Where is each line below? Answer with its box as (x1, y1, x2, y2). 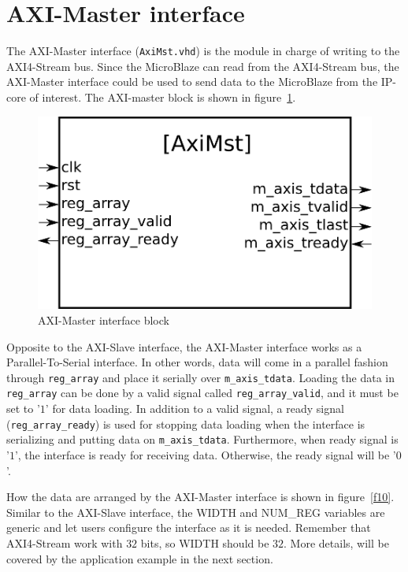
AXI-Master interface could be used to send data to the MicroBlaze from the (6, 73, 378, 90)
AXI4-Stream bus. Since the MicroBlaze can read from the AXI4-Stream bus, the (6, 58, 399, 74)
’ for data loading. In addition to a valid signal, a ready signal (45, 400, 344, 417)
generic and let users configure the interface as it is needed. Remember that (6, 519, 371, 536)
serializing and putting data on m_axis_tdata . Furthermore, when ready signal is (6, 431, 399, 448)
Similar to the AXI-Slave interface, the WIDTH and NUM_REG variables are (6, 503, 385, 520)
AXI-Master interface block (38, 312, 169, 328)
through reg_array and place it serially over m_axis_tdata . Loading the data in (6, 369, 395, 385)
